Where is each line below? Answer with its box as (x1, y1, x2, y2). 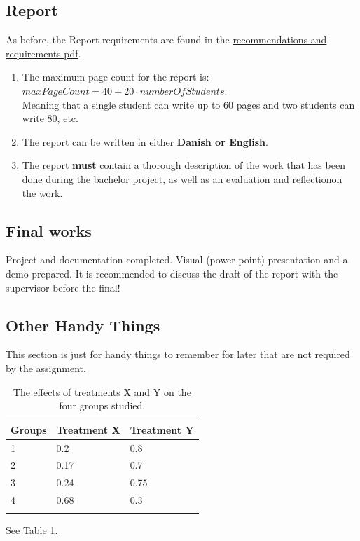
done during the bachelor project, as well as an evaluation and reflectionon (22, 171, 342, 186)
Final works (6, 219, 92, 241)
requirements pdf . (6, 46, 81, 60)
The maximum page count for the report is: (22, 69, 209, 84)
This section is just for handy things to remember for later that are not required (6, 347, 350, 362)
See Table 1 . (6, 523, 58, 537)
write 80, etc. (22, 111, 78, 125)
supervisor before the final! (6, 280, 120, 294)
